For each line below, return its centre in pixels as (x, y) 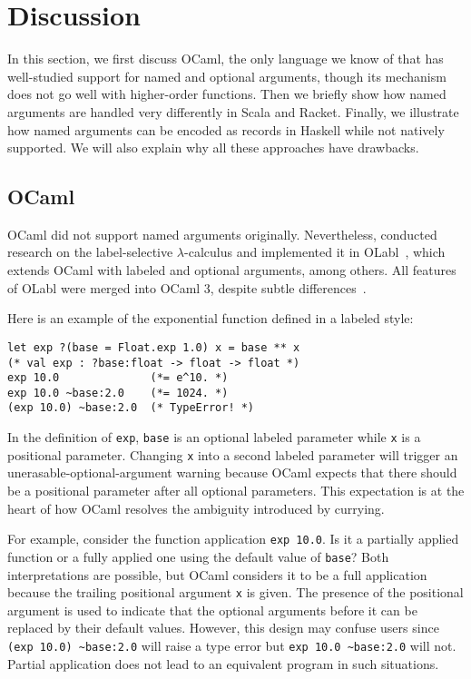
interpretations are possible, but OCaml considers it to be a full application (217, 574)
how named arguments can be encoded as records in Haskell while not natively (226, 129)
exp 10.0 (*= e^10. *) (118, 378)
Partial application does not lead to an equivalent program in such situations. (223, 663)
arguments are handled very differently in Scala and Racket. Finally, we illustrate (233, 111)
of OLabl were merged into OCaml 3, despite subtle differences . (187, 287)
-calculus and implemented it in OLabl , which (315, 252)
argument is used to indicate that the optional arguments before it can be (212, 610)
